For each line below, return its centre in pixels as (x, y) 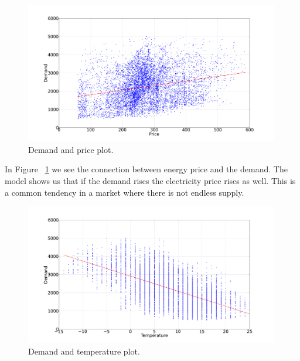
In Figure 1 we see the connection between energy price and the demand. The (146, 169)
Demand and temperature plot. (84, 351)
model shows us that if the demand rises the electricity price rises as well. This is (150, 181)
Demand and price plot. (71, 149)
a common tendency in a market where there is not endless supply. (125, 192)
